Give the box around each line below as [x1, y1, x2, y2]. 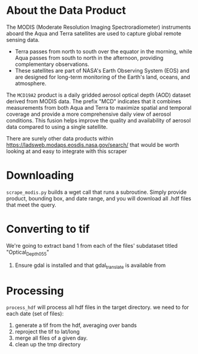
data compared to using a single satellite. [6, 123, 108, 130]
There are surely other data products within [6, 134, 114, 142]
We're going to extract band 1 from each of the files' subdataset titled [6, 242, 178, 249]
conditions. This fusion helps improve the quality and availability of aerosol [6, 116, 191, 124]
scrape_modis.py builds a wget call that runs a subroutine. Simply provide [6, 188, 187, 196]
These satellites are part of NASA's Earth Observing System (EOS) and [14, 67, 190, 74]
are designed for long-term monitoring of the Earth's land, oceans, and [14, 73, 190, 80]
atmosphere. [14, 79, 47, 87]
